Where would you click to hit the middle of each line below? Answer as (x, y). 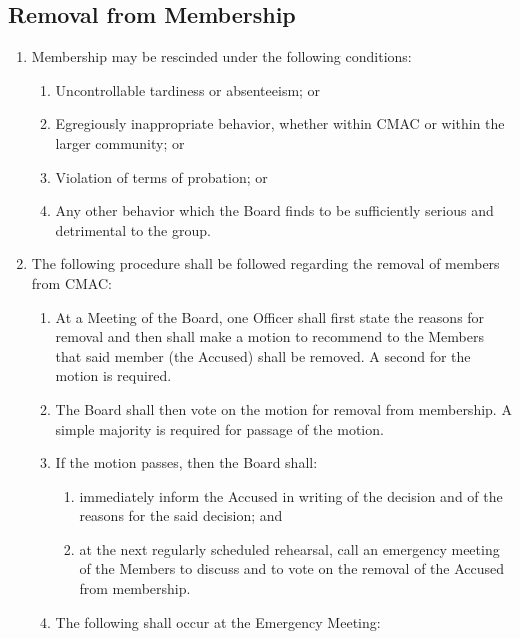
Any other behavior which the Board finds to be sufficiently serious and (274, 210)
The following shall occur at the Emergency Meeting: (218, 621)
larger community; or (120, 142)
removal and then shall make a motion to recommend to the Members (269, 336)
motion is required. (113, 375)
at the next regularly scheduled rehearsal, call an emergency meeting (289, 548)
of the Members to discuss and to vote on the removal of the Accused (292, 568)
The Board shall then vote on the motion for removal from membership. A (283, 408)
